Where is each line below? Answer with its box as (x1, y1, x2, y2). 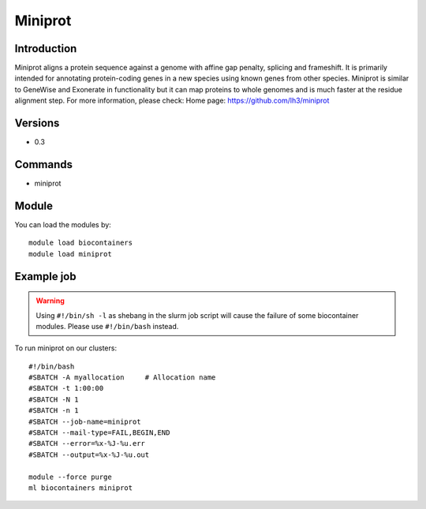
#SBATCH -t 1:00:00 (28, 384, 104, 393)
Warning (35, 296, 65, 305)
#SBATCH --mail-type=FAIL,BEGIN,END (28, 429, 170, 437)
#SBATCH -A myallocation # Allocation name (28, 373, 216, 382)
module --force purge (28, 472, 112, 481)
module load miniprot (28, 249, 112, 258)
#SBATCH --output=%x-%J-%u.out (28, 450, 150, 459)
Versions (14, 117, 60, 130)
